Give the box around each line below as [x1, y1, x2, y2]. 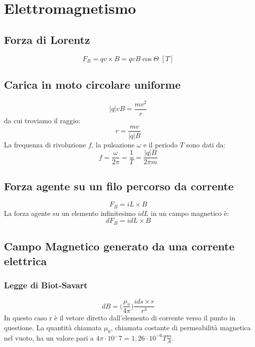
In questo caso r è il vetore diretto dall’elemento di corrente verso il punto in [4, 312, 236, 323]
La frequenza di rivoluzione [4, 139, 86, 149]
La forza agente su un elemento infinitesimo [4, 208, 136, 218]
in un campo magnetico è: [150, 208, 229, 218]
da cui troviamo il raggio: [4, 115, 80, 125]
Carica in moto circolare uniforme [4, 76, 181, 92]
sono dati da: [186, 139, 225, 149]
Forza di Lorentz [4, 32, 90, 47]
